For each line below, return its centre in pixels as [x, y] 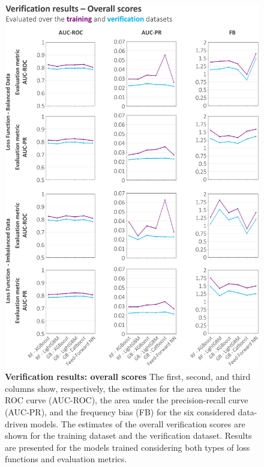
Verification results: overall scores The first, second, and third [128, 377]
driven [16, 423]
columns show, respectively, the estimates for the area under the [123, 388]
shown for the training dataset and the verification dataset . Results [128, 435]
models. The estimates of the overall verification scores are [138, 423]
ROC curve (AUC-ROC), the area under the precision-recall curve [127, 400]
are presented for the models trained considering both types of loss [127, 447]
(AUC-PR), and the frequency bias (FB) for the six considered [120, 412]
